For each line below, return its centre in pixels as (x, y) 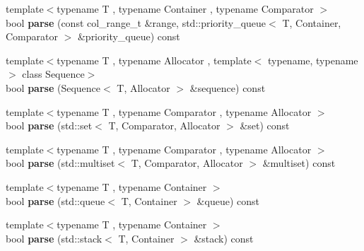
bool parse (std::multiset (60, 163)
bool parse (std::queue (55, 200)
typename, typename (313, 60)
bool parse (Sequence (53, 87)
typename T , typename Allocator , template (154, 60)
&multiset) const (299, 163)
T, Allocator (143, 87)
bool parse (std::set (49, 125)
